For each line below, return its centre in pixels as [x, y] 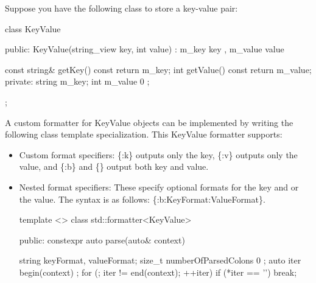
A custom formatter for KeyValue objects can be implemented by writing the [149, 122]
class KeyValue [33, 28]
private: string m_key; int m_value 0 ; [77, 81]
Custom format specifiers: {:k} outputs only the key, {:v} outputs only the [158, 154]
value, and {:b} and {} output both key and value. [114, 166]
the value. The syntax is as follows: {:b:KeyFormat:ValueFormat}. [142, 199]
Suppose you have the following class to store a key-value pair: [121, 8]
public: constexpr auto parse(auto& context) [102, 239]
